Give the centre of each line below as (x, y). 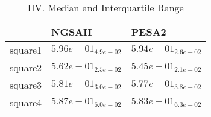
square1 (26, 50)
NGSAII (72, 32)
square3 (26, 85)
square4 (26, 102)
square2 (26, 67)
